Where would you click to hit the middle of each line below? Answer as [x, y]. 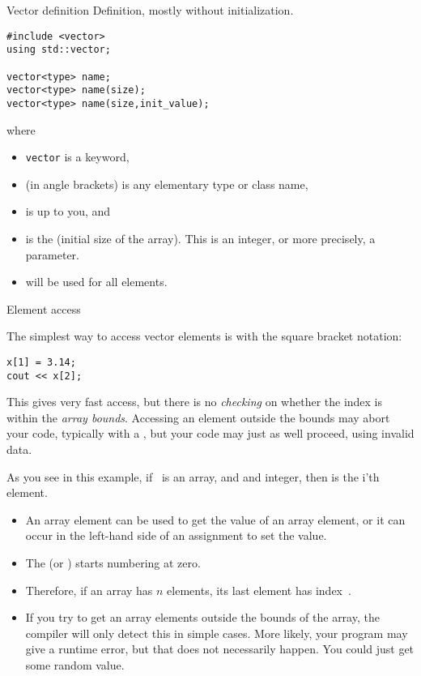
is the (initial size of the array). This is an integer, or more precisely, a [200, 238]
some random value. [75, 664]
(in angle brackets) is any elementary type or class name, [167, 184]
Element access [44, 308]
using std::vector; [59, 50]
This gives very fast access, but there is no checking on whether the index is [195, 402]
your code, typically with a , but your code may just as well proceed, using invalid [210, 433]
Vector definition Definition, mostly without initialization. [150, 10]
